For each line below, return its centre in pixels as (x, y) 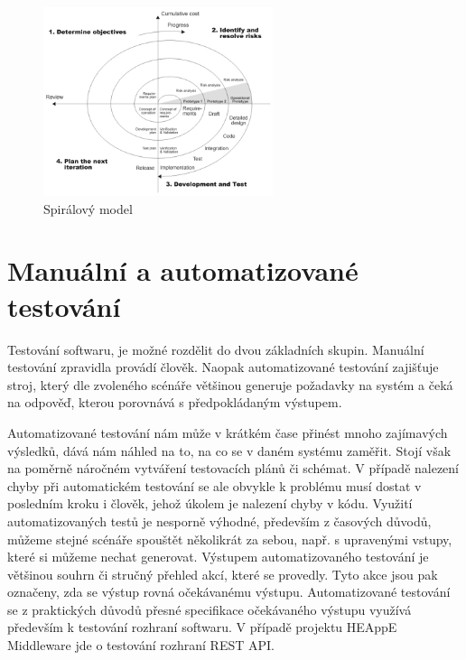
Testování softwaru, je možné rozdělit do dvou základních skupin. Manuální (216, 349)
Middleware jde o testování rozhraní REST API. (141, 645)
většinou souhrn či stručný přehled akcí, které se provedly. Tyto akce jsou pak (223, 574)
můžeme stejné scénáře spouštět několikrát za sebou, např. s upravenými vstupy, (230, 539)
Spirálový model (88, 208)
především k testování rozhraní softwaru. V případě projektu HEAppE (202, 627)
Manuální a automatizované (183, 270)
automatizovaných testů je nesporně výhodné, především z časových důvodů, (219, 521)
